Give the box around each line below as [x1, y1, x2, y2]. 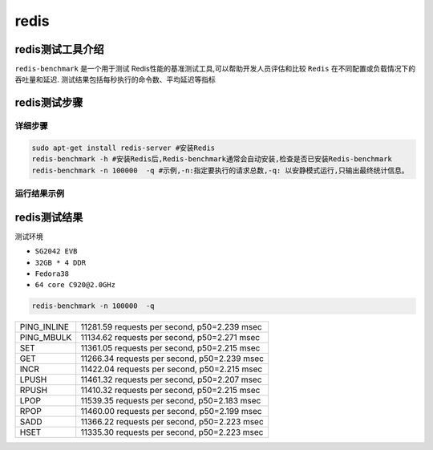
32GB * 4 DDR [34, 257, 87, 267]
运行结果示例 [14, 189, 65, 200]
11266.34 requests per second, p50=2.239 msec [80, 353, 265, 364]
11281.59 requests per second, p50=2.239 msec [80, 322, 262, 333]
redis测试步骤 [14, 96, 83, 110]
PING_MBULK [19, 332, 72, 343]
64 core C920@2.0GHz [34, 281, 116, 290]
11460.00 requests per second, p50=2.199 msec [80, 406, 262, 417]
